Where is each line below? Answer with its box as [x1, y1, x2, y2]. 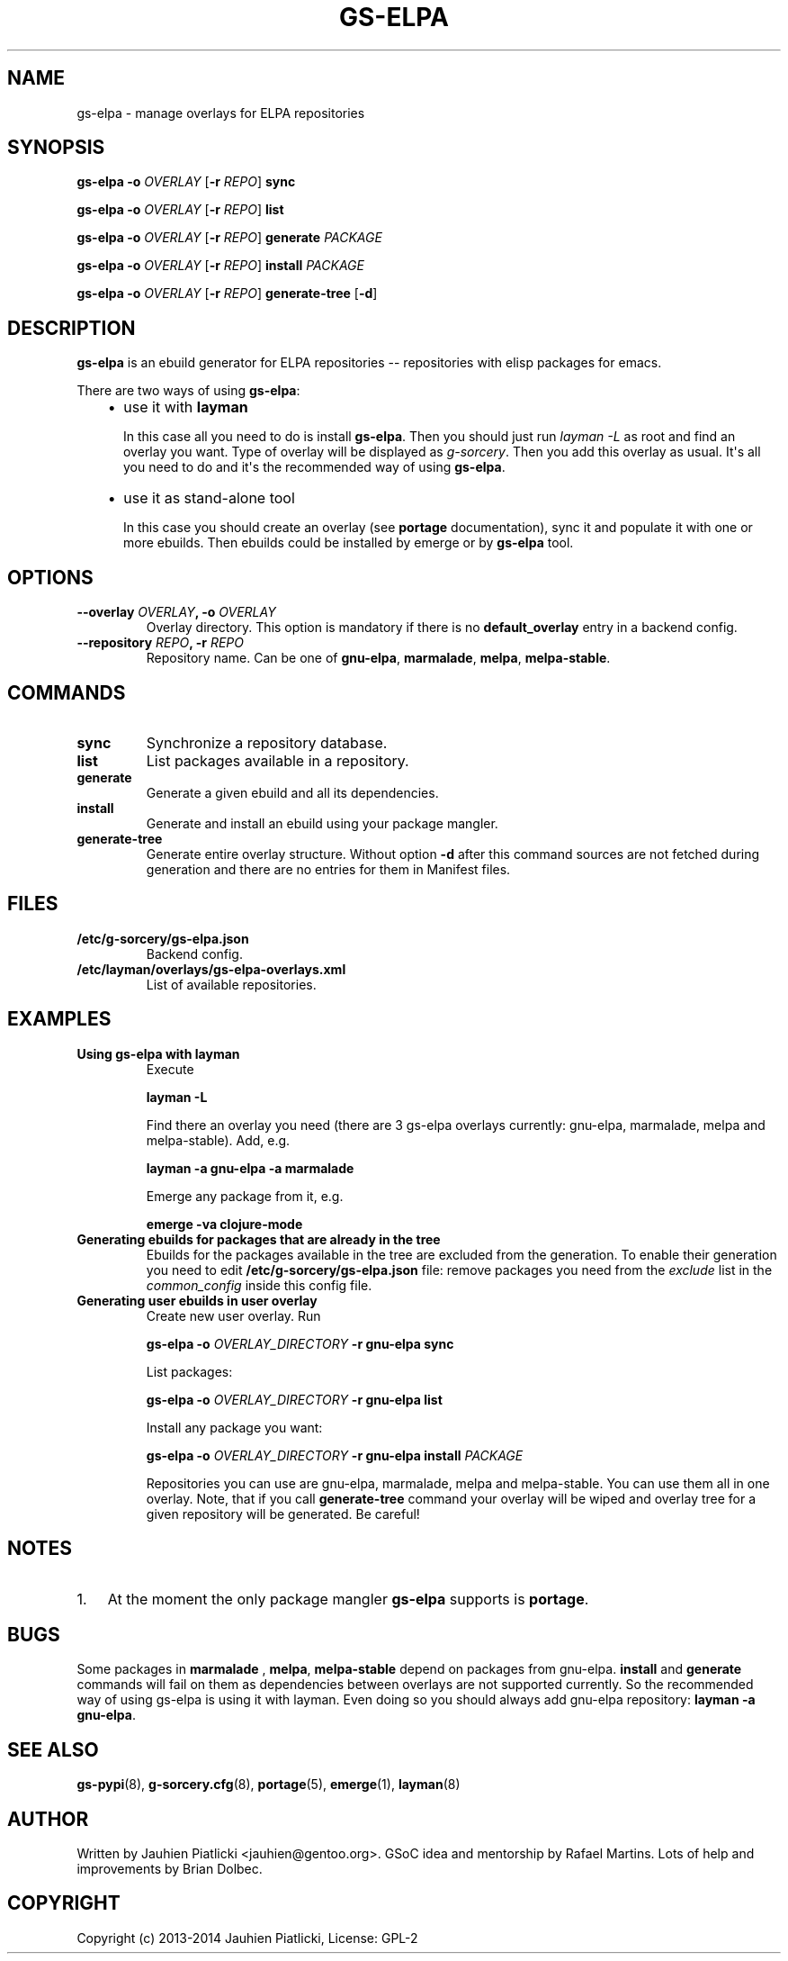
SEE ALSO [7, 1738, 99, 1761]
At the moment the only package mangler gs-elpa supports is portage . [107, 1589, 589, 1608]
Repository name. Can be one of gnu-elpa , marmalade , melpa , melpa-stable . [146, 650, 611, 666]
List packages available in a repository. [146, 751, 409, 770]
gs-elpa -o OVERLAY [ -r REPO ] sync [76, 174, 296, 190]
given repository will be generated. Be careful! [146, 1505, 420, 1522]
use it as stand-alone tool [123, 489, 295, 508]
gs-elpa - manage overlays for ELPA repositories [76, 104, 365, 121]
